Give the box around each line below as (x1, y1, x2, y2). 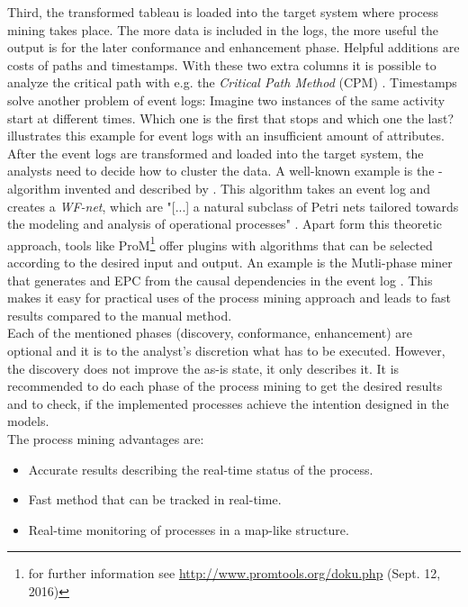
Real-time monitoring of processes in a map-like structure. (28, 520, 349, 539)
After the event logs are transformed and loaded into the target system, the (7, 143, 424, 162)
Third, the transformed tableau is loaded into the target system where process (7, 3, 439, 21)
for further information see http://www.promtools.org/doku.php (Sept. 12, (28, 564, 441, 583)
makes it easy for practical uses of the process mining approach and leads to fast (7, 288, 452, 307)
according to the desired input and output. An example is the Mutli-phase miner (7, 252, 453, 271)
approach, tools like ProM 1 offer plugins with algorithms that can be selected (7, 232, 433, 254)
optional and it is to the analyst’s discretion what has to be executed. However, (7, 340, 445, 359)
